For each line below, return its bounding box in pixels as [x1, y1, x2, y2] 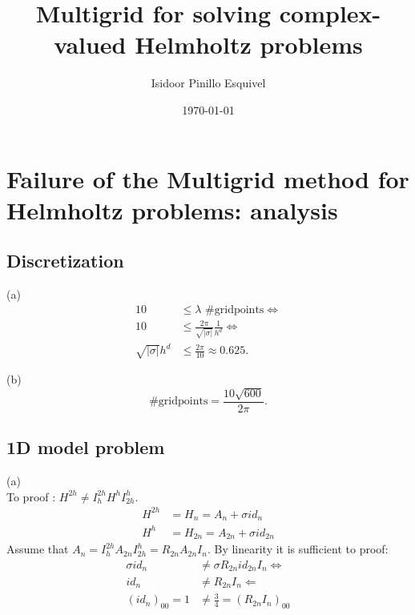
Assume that [6, 541, 69, 557]
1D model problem [6, 435, 165, 460]
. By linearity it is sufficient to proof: [207, 541, 389, 557]
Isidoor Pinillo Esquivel [151, 74, 266, 91]
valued [54, 28, 127, 61]
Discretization [6, 248, 124, 273]
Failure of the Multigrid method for [6, 162, 409, 195]
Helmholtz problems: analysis [6, 193, 338, 226]
